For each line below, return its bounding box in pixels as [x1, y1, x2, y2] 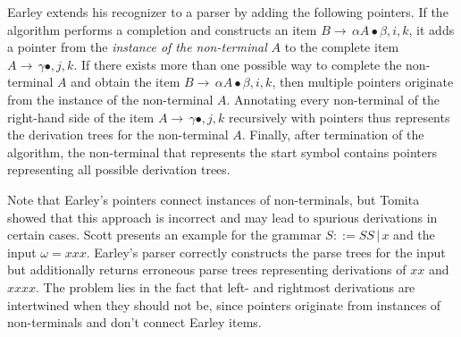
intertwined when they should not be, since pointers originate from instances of [7, 295, 441, 314]
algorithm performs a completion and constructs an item [7, 20, 317, 38]
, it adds [408, 20, 455, 38]
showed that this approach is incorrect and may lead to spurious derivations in [7, 207, 438, 226]
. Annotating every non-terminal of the [226, 89, 440, 108]
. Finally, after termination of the [241, 125, 424, 144]
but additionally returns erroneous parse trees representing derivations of [7, 260, 407, 279]
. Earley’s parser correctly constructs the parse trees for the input [86, 242, 446, 261]
